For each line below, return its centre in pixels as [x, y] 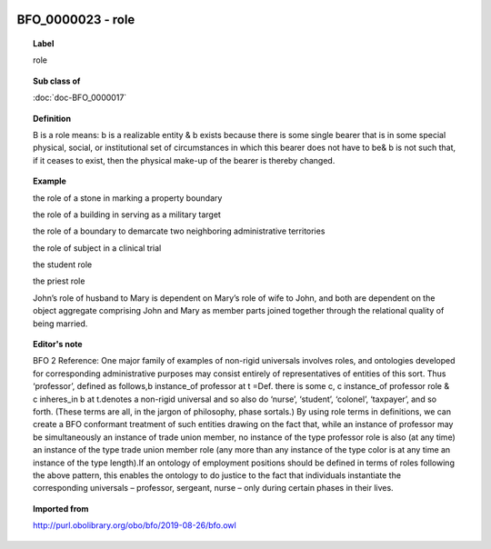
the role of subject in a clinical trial [97, 248]
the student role [63, 265]
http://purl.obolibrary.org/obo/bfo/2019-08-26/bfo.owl [135, 525]
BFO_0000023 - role [76, 20]
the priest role [59, 281]
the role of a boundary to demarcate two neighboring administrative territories [179, 231]
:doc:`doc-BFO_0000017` [80, 98]
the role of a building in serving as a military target [127, 215]
